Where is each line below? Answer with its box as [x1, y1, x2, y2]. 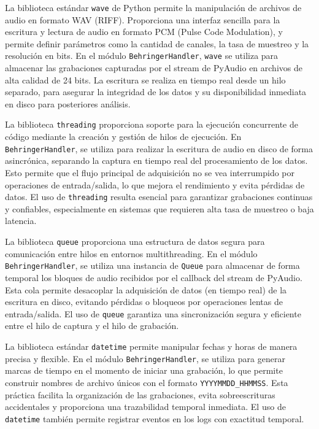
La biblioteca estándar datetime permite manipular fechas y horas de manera [5, 339, 298, 352]
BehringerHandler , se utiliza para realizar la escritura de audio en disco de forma [5, 142, 313, 155]
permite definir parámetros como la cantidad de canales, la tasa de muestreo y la [5, 37, 309, 50]
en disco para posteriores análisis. [5, 97, 131, 110]
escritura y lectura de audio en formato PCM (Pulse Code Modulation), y [5, 25, 283, 38]
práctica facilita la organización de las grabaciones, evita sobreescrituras [5, 388, 275, 401]
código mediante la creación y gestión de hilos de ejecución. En [5, 130, 242, 143]
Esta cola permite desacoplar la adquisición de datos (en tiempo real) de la [5, 283, 287, 296]
